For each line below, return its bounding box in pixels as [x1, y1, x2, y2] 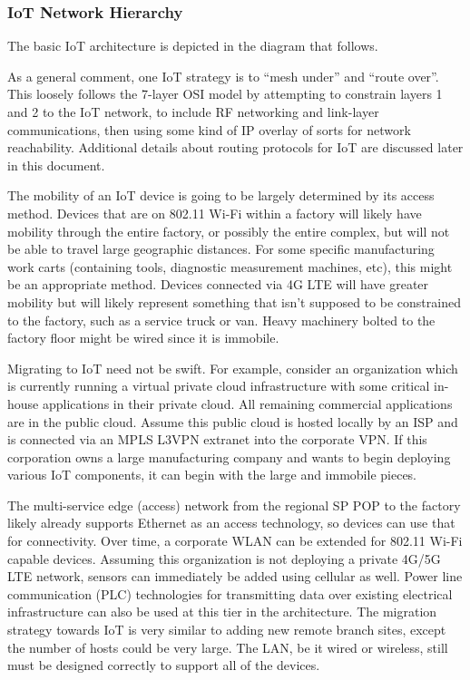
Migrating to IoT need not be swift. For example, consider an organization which [7, 358, 458, 377]
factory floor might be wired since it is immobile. [7, 328, 279, 347]
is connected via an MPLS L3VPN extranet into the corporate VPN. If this [7, 430, 427, 449]
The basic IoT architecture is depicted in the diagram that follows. [7, 36, 378, 55]
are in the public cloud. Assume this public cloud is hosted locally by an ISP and [7, 412, 458, 431]
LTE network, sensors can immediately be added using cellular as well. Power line [7, 567, 463, 586]
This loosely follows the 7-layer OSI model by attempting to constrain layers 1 [7, 84, 443, 103]
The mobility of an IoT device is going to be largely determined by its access [7, 186, 435, 205]
